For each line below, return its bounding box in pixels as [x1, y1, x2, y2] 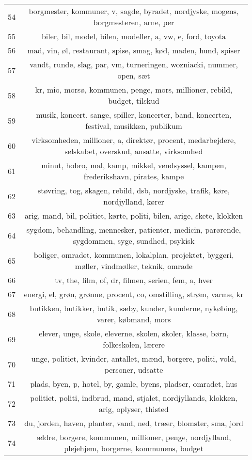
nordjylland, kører [103, 196, 164, 207]
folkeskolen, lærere [103, 339, 165, 350]
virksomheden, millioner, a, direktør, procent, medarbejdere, [31, 134, 236, 145]
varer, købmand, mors [96, 314, 171, 325]
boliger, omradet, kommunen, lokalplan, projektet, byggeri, [33, 249, 234, 260]
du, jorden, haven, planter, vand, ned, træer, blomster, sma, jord [24, 417, 243, 428]
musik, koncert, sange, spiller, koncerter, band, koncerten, [36, 109, 232, 120]
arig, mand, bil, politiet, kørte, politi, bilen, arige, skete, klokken [24, 210, 243, 221]
